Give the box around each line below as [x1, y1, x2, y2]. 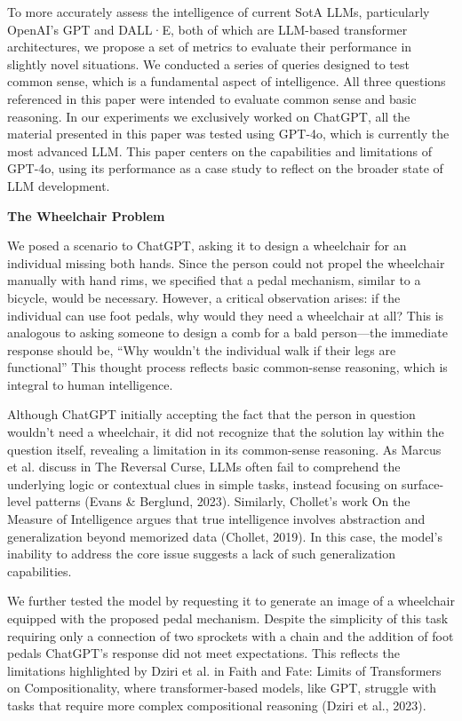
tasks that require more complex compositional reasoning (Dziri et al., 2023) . [7, 695, 426, 714]
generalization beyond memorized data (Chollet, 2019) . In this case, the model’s [7, 527, 442, 545]
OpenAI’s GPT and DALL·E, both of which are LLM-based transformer [7, 20, 408, 38]
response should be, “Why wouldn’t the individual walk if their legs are [7, 340, 396, 359]
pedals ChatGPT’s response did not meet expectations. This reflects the [7, 644, 400, 662]
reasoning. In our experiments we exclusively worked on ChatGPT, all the [7, 107, 410, 125]
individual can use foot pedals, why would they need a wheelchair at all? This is [7, 305, 444, 324]
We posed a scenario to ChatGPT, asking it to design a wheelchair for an [7, 236, 407, 255]
